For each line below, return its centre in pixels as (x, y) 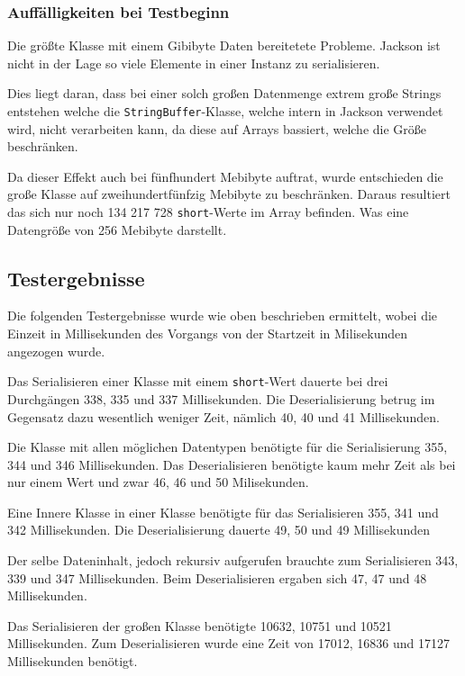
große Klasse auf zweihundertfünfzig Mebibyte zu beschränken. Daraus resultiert (229, 194)
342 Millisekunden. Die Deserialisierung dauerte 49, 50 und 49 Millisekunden (219, 530)
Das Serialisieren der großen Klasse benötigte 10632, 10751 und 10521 (200, 625)
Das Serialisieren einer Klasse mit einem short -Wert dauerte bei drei (198, 381)
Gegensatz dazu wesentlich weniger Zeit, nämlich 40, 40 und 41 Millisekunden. (223, 416)
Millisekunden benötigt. (73, 661)
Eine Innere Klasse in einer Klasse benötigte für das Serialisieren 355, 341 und (223, 512)
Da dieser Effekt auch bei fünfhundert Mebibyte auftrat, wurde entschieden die (225, 176)
